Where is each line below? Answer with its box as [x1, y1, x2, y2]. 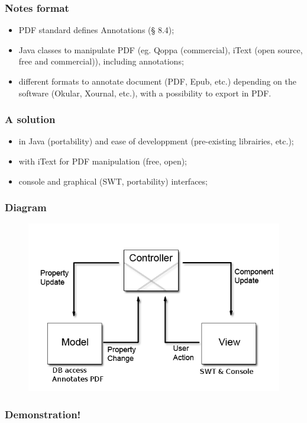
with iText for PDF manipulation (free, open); [18, 155, 188, 167]
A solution [5, 112, 56, 127]
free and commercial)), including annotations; [18, 55, 184, 67]
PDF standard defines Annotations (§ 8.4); [18, 24, 174, 36]
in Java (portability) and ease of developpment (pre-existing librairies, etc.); [18, 135, 294, 147]
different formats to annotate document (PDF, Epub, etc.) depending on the [18, 75, 296, 87]
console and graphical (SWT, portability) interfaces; [18, 175, 208, 187]
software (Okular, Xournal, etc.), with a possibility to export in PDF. [18, 86, 272, 99]
